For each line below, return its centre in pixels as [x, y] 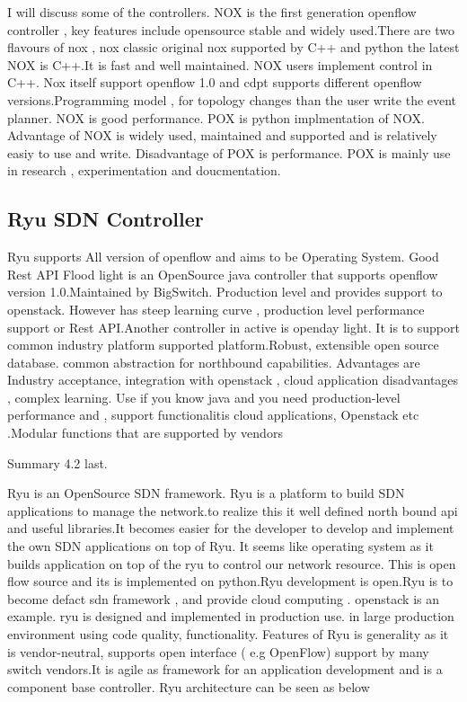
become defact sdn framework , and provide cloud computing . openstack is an [224, 598]
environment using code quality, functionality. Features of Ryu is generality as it [228, 634]
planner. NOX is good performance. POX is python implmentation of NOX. [216, 117]
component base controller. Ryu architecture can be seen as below [189, 686]
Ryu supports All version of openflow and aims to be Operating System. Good [223, 257]
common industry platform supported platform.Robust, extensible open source [223, 345]
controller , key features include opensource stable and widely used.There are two [231, 29]
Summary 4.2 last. [57, 462]
